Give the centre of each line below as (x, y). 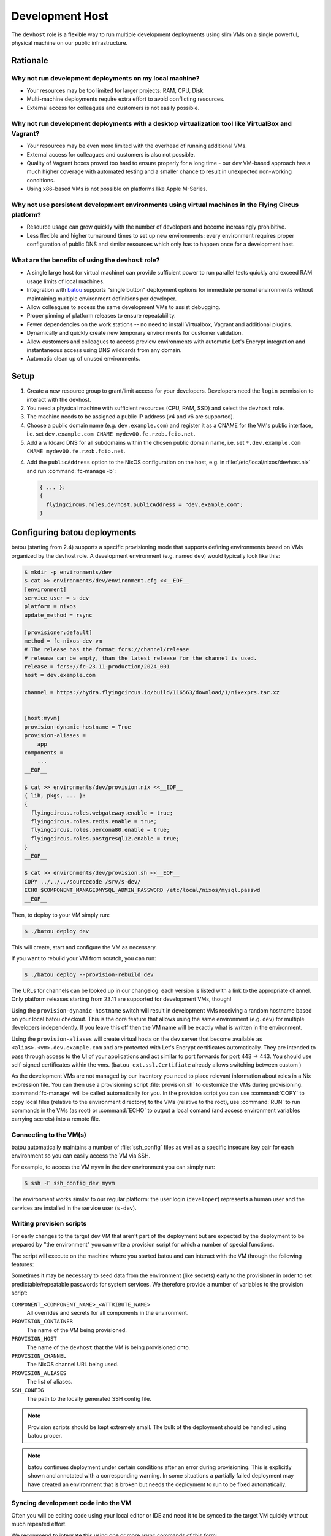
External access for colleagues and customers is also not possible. (111, 154)
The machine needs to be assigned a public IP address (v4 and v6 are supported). (131, 417)
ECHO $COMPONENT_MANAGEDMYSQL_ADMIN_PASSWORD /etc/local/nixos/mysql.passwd (142, 890)
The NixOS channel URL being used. (73, 1365)
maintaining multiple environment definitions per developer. (102, 299)
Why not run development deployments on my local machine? (105, 78)
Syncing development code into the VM (71, 1503)
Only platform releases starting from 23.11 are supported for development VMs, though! (121, 999)
